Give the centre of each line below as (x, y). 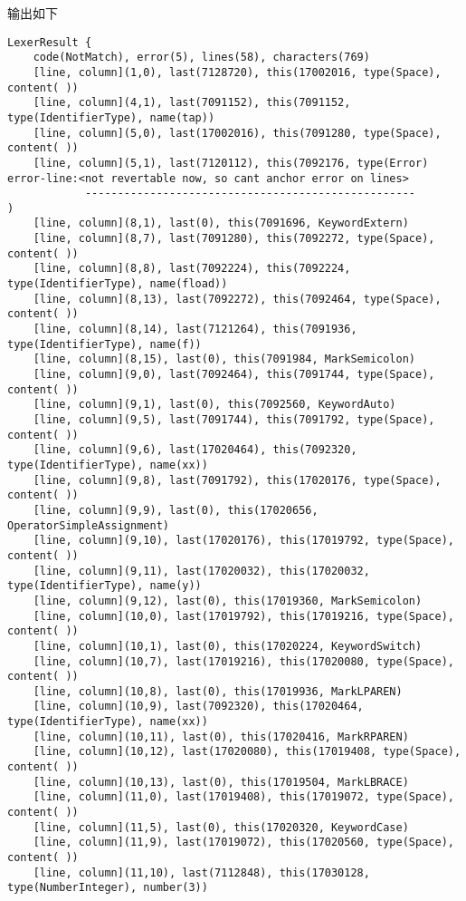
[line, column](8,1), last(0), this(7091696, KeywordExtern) (221, 223)
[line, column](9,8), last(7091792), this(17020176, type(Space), (237, 480)
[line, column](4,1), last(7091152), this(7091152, (192, 103)
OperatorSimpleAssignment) (88, 525)
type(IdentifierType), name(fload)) (118, 284)
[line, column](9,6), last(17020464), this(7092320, (195, 450)
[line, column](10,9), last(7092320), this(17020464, (198, 707)
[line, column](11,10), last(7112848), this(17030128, (201, 872)
